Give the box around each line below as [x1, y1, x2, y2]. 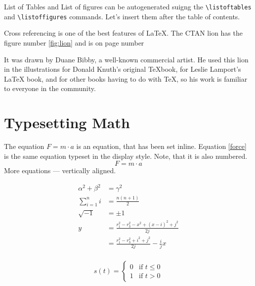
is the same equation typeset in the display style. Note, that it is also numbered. [4, 150, 248, 161]
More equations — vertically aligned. [4, 165, 116, 176]
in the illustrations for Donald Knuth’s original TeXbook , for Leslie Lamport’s [4, 64, 241, 74]
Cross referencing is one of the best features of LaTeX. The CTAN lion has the [4, 28, 243, 38]
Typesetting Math [4, 112, 130, 133]
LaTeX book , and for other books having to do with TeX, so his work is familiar [4, 73, 248, 84]
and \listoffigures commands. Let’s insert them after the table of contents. [4, 11, 240, 21]
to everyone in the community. [4, 83, 96, 94]
